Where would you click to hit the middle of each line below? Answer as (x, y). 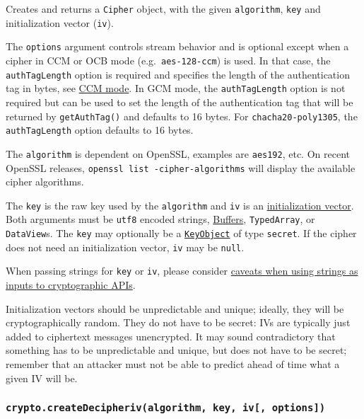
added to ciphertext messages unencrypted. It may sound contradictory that (171, 336)
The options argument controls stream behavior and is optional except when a (177, 46)
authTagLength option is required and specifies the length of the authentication (178, 74)
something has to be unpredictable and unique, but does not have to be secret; (176, 350)
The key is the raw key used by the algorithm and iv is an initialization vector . (180, 205)
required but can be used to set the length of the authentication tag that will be (180, 102)
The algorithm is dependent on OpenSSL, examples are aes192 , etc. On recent (178, 153)
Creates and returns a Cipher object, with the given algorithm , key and (163, 8)
